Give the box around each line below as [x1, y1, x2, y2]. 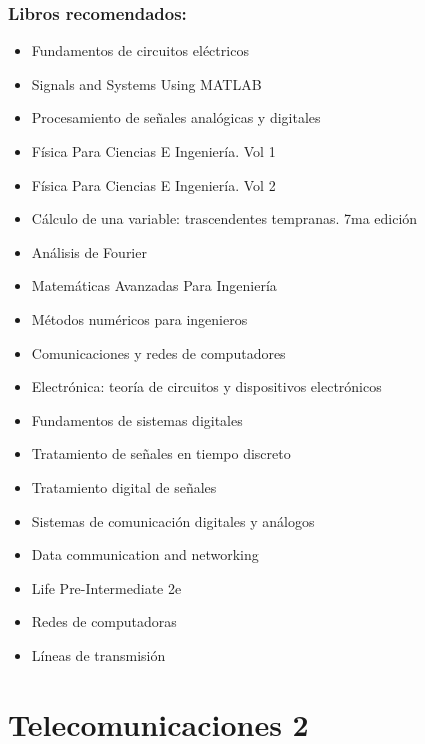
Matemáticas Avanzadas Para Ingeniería [31, 275, 277, 296]
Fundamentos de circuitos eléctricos [31, 40, 249, 61]
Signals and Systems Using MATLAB [31, 73, 262, 94]
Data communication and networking [31, 544, 259, 565]
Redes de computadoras [31, 611, 177, 632]
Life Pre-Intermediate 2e [31, 577, 182, 598]
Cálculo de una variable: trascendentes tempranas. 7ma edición [31, 208, 418, 229]
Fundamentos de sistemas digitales [31, 409, 243, 430]
